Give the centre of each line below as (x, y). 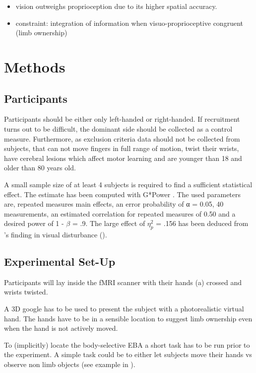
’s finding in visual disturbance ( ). (56, 235)
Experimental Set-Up (60, 261)
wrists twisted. (26, 292)
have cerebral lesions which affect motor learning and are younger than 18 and (123, 158)
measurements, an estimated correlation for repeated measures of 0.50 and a (120, 213)
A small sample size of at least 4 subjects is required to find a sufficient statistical (128, 184)
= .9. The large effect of (109, 223)
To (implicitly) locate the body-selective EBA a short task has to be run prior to (127, 344)
